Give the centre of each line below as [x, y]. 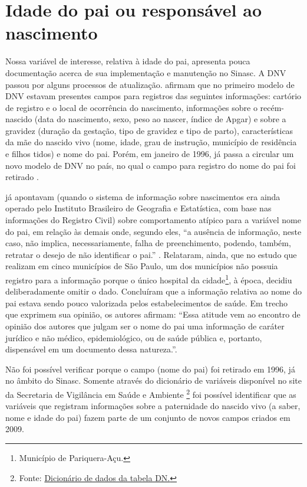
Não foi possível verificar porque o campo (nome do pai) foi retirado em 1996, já [150, 369]
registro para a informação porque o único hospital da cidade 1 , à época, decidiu [149, 279]
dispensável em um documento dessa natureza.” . [91, 349]
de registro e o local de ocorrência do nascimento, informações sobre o [131, 107]
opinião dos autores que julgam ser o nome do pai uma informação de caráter [145, 326]
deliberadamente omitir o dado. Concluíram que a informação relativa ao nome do [154, 291]
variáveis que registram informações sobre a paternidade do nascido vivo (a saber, [153, 406]
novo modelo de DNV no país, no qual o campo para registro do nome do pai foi [151, 165]
